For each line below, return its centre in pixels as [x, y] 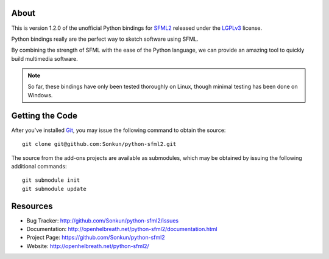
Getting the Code [44, 116]
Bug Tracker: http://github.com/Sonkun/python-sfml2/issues [103, 220]
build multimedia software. [45, 58]
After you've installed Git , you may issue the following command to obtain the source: [119, 130]
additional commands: [39, 166]
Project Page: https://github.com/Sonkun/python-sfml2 [96, 238]
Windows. [40, 95]
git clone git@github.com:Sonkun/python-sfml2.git [99, 144]
